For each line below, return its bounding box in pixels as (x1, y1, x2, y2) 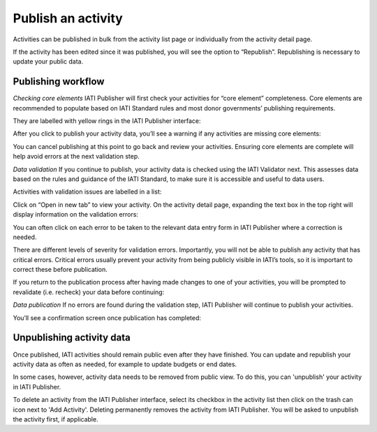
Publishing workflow (13, 75, 105, 87)
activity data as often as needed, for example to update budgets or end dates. (13, 360, 237, 368)
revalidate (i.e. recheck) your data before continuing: (13, 287, 165, 296)
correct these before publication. (13, 266, 108, 274)
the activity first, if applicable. (13, 415, 98, 423)
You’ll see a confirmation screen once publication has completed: (13, 313, 202, 322)
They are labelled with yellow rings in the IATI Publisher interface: (13, 117, 202, 125)
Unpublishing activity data (13, 332, 131, 344)
